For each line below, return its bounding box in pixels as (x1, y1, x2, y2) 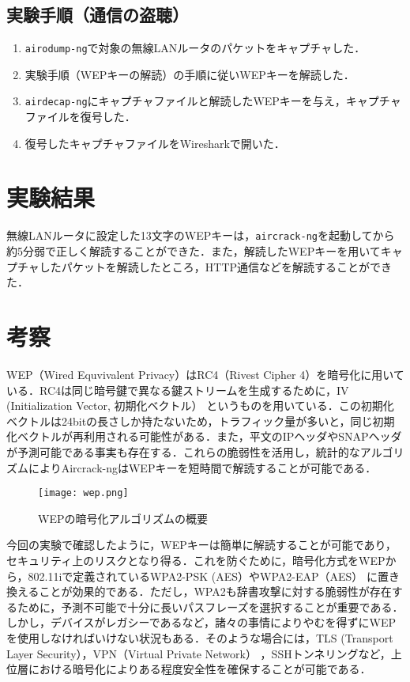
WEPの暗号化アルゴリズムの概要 (38, 510, 209, 526)
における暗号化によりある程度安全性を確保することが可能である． (28, 661, 371, 677)
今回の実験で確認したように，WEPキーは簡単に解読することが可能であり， (6, 536, 397, 553)
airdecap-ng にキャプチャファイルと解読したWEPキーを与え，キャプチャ (24, 93, 401, 109)
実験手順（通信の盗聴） (6, 2, 189, 27)
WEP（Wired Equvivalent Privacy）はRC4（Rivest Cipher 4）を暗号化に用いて (6, 366, 404, 382)
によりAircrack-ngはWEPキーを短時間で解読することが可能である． (28, 459, 377, 476)
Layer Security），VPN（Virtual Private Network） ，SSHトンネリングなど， (6, 645, 391, 661)
